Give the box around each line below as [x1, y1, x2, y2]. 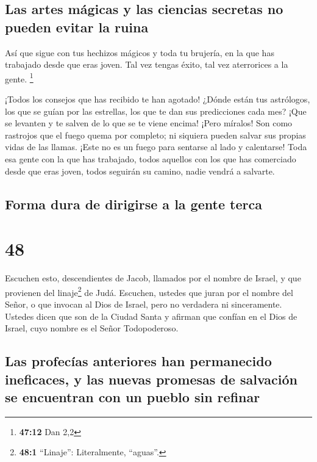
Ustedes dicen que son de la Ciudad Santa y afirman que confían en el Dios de [5, 309, 297, 322]
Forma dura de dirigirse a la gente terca [5, 194, 262, 213]
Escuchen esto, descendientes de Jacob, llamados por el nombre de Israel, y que [5, 272, 301, 284]
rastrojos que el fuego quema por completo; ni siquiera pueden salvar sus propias [5, 128, 306, 141]
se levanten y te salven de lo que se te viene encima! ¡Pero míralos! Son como [5, 117, 293, 129]
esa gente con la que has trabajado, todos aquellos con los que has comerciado [5, 153, 296, 165]
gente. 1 [5, 70, 34, 85]
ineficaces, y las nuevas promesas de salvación [5, 369, 297, 388]
